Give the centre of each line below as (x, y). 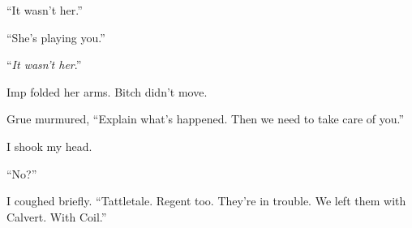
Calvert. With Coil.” (57, 216)
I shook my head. (49, 146)
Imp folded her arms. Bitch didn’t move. (107, 91)
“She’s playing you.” (56, 37)
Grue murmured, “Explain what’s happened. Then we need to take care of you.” (206, 119)
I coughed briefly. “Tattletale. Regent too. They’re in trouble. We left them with (206, 201)
